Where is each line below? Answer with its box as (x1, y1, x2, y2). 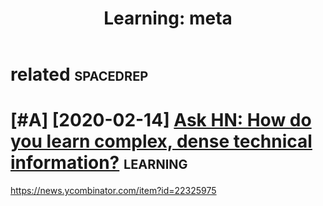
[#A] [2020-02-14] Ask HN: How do (10, 109, 312, 132)
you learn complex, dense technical (10, 130, 313, 153)
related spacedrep (10, 63, 149, 86)
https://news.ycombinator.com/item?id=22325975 (10, 185, 217, 197)
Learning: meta (103, 7, 233, 30)
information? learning (10, 152, 188, 174)
